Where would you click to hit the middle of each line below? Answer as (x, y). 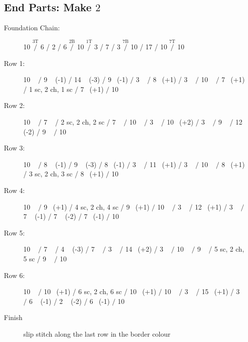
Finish (13, 317)
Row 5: (14, 232)
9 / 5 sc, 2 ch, (221, 249)
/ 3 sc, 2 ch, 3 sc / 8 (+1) (64, 174)
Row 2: (14, 105)
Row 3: (14, 148)
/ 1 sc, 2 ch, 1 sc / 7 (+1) (64, 89)
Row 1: (14, 63)
